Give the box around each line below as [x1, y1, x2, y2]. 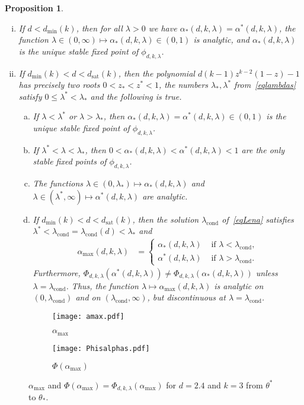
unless [255, 266, 278, 279]
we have [148, 21, 177, 34]
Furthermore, [33, 266, 81, 279]
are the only [241, 143, 285, 156]
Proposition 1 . [5, 2, 63, 14]
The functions [33, 177, 84, 189]
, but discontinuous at [147, 291, 226, 303]
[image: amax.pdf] [52, 312, 124, 321]
